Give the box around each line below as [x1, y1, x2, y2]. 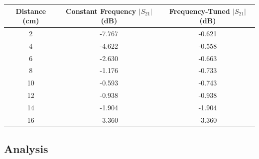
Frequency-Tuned [169, 5, 230, 16]
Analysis [4, 141, 48, 157]
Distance [15, 5, 46, 16]
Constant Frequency [65, 5, 136, 16]
